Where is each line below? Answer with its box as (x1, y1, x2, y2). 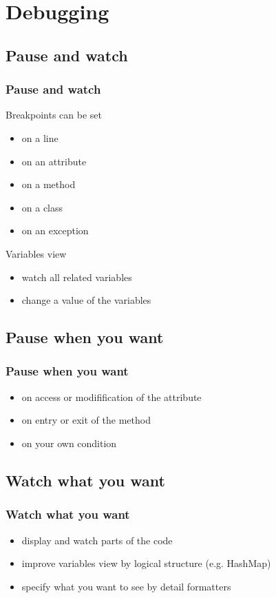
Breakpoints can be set (6, 107, 102, 122)
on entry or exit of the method (21, 413, 151, 427)
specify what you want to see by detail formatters (21, 579, 231, 593)
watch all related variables (21, 269, 132, 284)
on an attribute (21, 154, 87, 168)
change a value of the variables (21, 293, 151, 307)
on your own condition (21, 435, 117, 450)
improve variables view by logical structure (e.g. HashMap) (21, 556, 271, 570)
